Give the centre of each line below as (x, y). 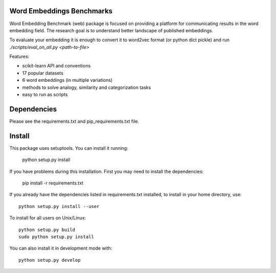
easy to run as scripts (45, 95)
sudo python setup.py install (56, 237)
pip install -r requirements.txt (53, 183)
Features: (19, 57)
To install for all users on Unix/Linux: (48, 218)
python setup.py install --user (59, 206)
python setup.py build (47, 230)
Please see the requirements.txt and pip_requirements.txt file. (74, 121)
